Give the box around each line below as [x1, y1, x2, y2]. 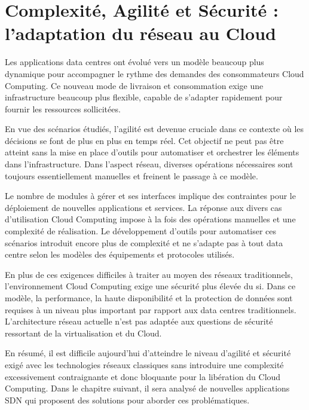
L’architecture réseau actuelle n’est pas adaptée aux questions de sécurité [5, 315, 273, 328]
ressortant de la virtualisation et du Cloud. [5, 326, 162, 339]
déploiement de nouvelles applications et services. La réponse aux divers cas [5, 201, 282, 213]
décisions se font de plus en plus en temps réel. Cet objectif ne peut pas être [5, 134, 284, 146]
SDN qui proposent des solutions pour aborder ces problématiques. [5, 393, 250, 406]
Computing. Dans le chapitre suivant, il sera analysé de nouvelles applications [5, 382, 290, 394]
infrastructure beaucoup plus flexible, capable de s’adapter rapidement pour [5, 91, 283, 103]
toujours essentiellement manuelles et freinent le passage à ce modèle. [5, 169, 258, 182]
